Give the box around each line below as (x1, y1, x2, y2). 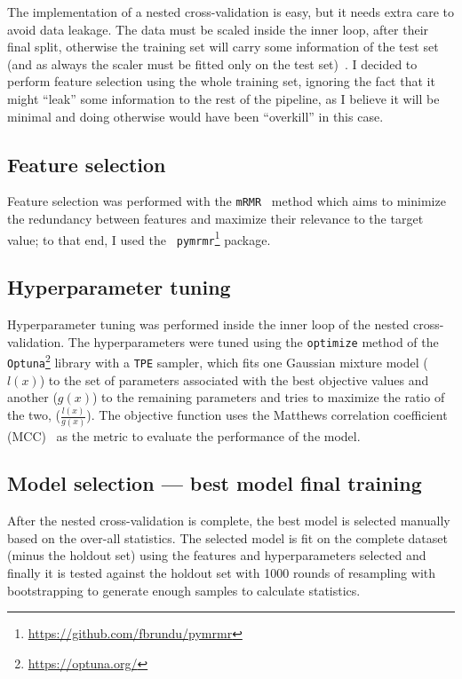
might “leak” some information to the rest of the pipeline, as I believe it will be (7, 89, 440, 107)
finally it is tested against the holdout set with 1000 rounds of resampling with (7, 564, 436, 582)
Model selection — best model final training (7, 470, 422, 497)
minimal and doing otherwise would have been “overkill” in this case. (7, 107, 384, 125)
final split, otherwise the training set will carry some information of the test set (7, 37, 439, 56)
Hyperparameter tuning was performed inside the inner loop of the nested (7, 315, 410, 334)
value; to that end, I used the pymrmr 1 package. (7, 227, 271, 249)
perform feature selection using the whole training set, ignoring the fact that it (7, 72, 435, 91)
